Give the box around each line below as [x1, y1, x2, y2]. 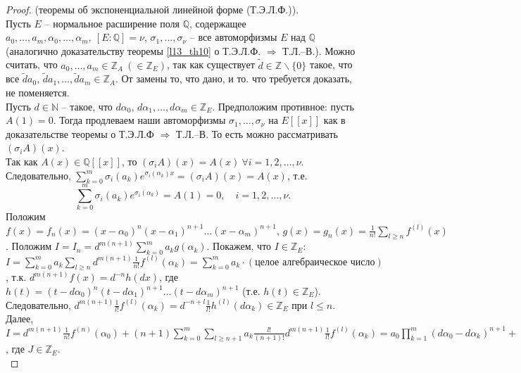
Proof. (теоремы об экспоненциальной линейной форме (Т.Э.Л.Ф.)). [6, 2, 299, 16]
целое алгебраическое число [255, 257, 375, 267]
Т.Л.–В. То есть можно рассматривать [175, 126, 338, 141]
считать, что [6, 57, 58, 72]
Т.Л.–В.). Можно [282, 43, 356, 58]
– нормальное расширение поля [44, 15, 180, 30]
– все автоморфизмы [189, 30, 277, 44]
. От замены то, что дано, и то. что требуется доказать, [115, 71, 352, 86]
